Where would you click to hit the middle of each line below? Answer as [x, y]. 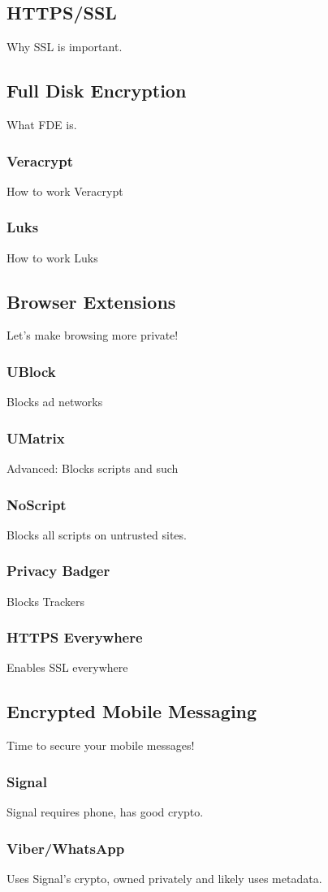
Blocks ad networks [55, 402]
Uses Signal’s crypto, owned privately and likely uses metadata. [164, 878]
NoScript [37, 504]
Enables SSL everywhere [67, 667]
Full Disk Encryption [97, 91]
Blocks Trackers [46, 601]
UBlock [31, 371]
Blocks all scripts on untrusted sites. [97, 534]
